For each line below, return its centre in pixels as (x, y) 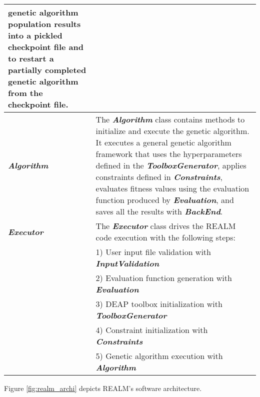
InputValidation (127, 263)
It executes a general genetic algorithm (163, 142)
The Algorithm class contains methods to (170, 119)
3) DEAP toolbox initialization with (159, 304)
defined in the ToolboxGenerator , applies (171, 165)
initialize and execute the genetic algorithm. (172, 131)
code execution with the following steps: (165, 237)
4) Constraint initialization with (152, 330)
